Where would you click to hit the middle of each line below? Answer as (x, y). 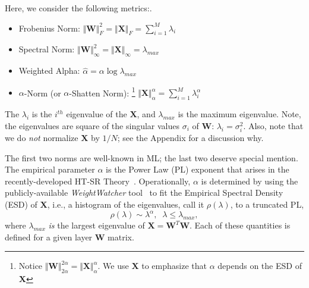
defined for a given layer (49, 237)
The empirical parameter (50, 169)
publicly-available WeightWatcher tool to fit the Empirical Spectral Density (144, 192)
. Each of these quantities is (240, 225)
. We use (113, 266)
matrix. (121, 237)
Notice (31, 266)
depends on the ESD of (260, 266)
